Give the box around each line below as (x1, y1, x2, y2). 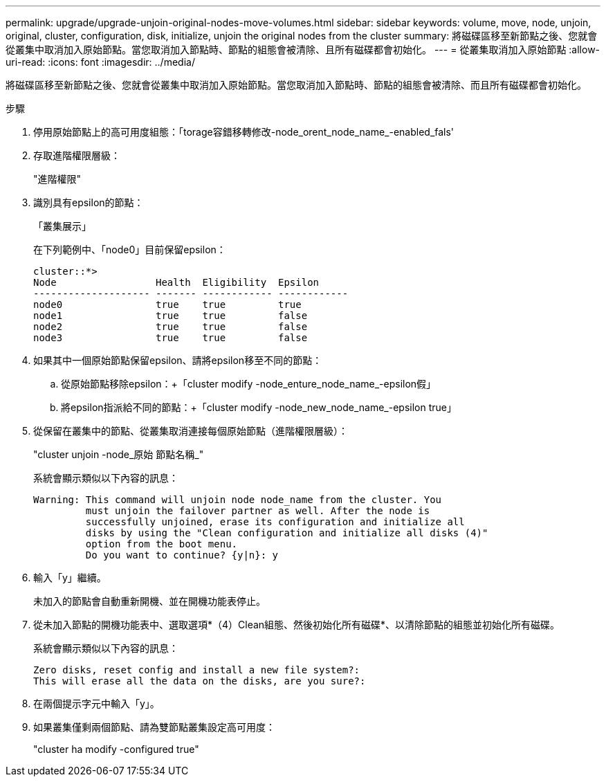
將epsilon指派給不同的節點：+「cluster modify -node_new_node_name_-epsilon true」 (61, 401, 457, 413)
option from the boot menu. (85, 538, 238, 549)
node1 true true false (33, 310, 308, 321)
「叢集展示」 (33, 220, 91, 232)
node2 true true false (33, 321, 308, 332)
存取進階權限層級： (33, 149, 120, 161)
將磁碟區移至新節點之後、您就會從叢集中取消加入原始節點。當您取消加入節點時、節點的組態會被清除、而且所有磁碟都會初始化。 (6, 79, 587, 91)
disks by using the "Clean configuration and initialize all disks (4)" (85, 527, 488, 538)
